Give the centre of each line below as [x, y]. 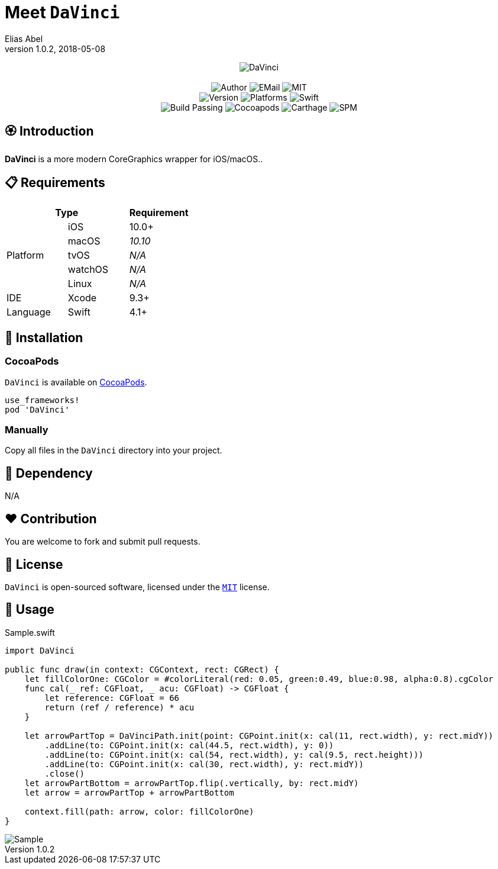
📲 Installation [44, 337]
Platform [25, 255]
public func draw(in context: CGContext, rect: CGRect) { [142, 669]
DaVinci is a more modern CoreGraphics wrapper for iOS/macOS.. [134, 159]
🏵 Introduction [49, 131]
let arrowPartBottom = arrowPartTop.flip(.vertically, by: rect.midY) [192, 783]
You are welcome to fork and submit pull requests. [103, 542]
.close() [64, 773]
